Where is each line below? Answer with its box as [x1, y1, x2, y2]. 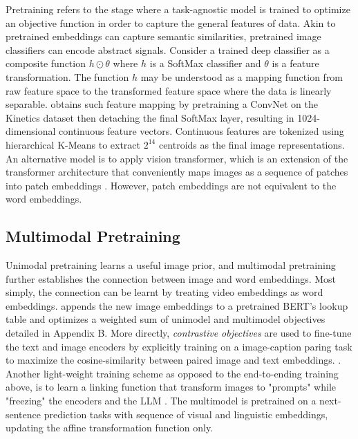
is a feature [272, 56, 319, 71]
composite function [6, 56, 86, 71]
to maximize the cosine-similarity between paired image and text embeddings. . [6, 353, 341, 367]
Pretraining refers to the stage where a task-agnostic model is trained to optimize [6, 2, 350, 16]
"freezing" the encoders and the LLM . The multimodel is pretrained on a [6, 393, 317, 408]
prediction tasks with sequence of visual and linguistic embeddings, [44, 407, 328, 421]
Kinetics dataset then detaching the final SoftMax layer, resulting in [6, 110, 294, 124]
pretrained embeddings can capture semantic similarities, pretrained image [6, 29, 321, 44]
